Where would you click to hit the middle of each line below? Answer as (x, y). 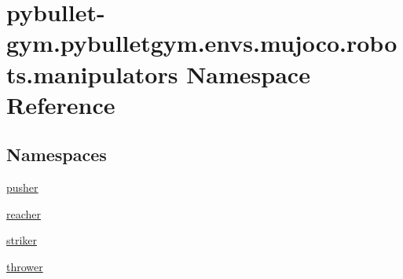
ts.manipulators (92, 73)
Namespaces (57, 154)
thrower (25, 266)
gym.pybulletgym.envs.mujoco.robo (202, 43)
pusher (22, 187)
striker (22, 240)
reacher (24, 213)
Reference (61, 104)
